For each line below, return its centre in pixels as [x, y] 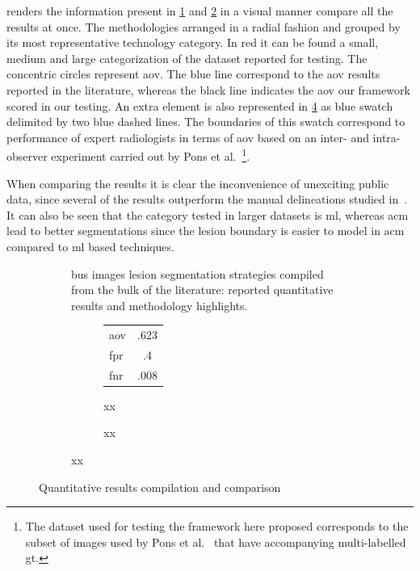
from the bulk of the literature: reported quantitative [202, 290]
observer [27, 156]
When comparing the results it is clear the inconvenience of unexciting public [198, 183]
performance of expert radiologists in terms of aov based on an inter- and [188, 137]
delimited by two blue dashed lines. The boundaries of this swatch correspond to [206, 122]
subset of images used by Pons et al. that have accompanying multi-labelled [216, 542]
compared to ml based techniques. [90, 246]
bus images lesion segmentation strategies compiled [197, 273]
